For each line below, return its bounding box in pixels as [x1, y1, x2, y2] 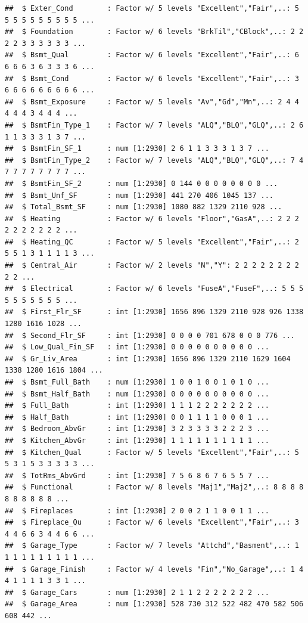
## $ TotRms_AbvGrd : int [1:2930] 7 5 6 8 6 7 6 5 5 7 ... [5, 471, 269, 480]
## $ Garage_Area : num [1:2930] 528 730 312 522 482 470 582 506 [5, 600, 304, 609]
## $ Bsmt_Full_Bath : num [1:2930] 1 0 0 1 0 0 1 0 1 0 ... [5, 378, 269, 386]
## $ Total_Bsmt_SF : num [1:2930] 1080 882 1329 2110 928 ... [5, 203, 282, 212]
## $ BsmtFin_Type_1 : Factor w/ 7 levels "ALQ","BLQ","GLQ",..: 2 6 [5, 120, 304, 129]
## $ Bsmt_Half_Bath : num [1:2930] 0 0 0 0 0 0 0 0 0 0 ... [5, 389, 269, 398]
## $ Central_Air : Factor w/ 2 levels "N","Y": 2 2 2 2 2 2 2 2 [5, 261, 299, 270]
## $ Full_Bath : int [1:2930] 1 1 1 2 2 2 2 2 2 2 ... [5, 401, 269, 410]
